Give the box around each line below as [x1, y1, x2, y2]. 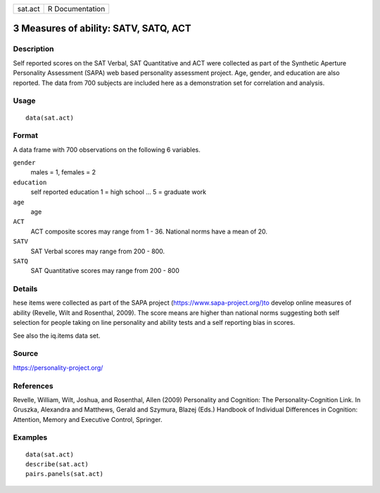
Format [13, 131, 39, 141]
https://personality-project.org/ [13, 363, 103, 372]
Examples [13, 433, 48, 442]
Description [13, 44, 54, 54]
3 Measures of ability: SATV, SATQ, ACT [13, 23, 191, 34]
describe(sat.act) [25, 461, 89, 468]
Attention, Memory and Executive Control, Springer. [13, 415, 163, 423]
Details [13, 284, 38, 294]
